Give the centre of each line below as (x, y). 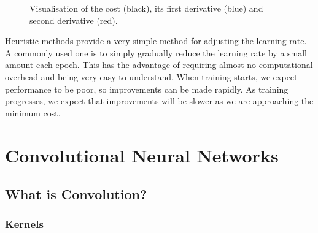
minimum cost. (33, 113)
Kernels (24, 224)
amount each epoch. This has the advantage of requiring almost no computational (159, 65)
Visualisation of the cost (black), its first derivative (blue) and (146, 8)
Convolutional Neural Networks (142, 155)
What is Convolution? (76, 194)
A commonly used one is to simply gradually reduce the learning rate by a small (156, 52)
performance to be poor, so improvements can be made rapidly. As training (147, 89)
